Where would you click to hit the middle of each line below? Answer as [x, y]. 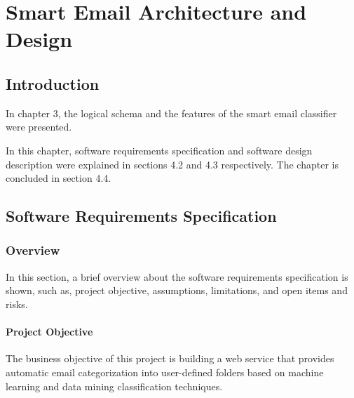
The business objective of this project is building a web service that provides [170, 358]
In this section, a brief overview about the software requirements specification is [177, 276]
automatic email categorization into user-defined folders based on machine [165, 372]
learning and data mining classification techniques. [114, 386]
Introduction [53, 83]
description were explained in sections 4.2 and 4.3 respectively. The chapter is [172, 164]
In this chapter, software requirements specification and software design [159, 150]
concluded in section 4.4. [59, 178]
